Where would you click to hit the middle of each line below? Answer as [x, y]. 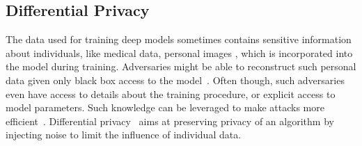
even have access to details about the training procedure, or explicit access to [171, 94]
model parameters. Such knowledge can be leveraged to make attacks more [165, 107]
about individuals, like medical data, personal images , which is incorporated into [179, 52]
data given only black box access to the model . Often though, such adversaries [175, 80]
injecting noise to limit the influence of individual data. [124, 135]
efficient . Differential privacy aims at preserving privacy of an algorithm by [170, 121]
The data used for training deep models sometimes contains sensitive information [179, 39]
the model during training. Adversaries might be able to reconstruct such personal [181, 66]
